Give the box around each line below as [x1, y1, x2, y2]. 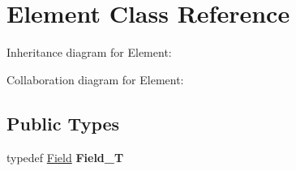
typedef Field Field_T [6, 148, 124, 165]
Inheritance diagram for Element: [6, 44, 172, 61]
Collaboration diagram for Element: [6, 71, 184, 88]
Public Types [6, 110, 120, 135]
